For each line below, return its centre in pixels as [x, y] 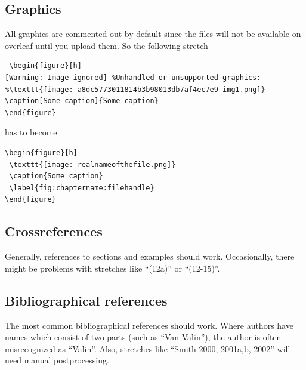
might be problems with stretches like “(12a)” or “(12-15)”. [112, 268]
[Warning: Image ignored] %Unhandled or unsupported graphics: [133, 77]
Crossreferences [54, 231]
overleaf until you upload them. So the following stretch [106, 45]
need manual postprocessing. [57, 360]
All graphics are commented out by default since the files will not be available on [153, 34]
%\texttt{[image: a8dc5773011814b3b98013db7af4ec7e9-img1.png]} [135, 89]
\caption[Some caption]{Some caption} [82, 101]
